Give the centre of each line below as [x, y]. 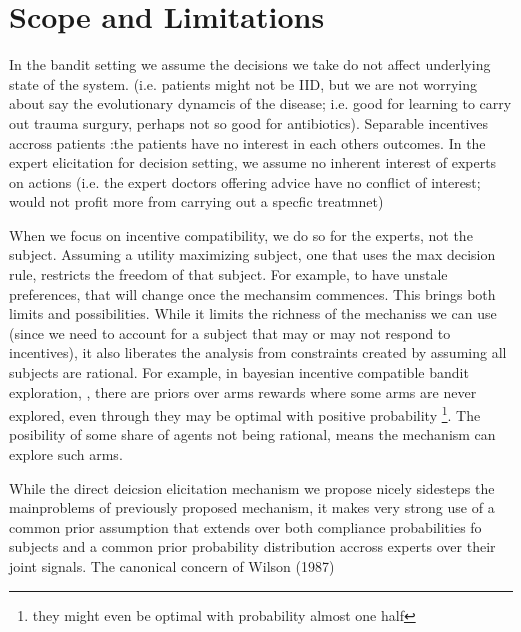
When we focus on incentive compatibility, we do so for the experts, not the [241, 234]
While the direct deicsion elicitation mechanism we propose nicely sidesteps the [252, 487]
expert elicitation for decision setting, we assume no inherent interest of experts [253, 162]
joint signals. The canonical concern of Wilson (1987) [172, 566]
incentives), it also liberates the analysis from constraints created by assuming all [258, 352]
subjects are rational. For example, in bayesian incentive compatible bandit [239, 372]
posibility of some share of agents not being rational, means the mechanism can [252, 434]
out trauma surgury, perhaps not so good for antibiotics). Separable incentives [249, 122]
